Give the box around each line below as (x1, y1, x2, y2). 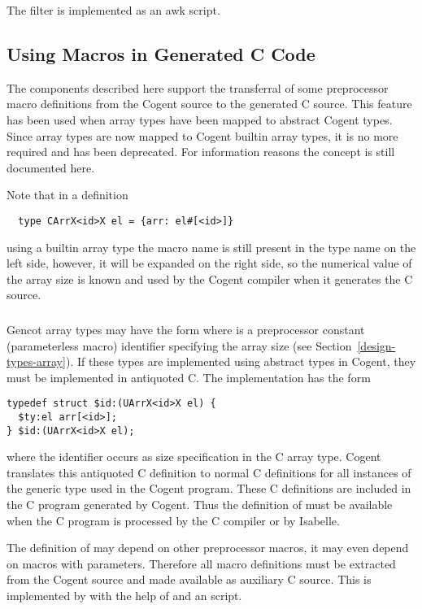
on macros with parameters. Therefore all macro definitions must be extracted (7, 555, 396, 572)
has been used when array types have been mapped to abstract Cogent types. (7, 111, 393, 128)
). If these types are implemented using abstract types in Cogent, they (65, 353, 416, 370)
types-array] (7, 353, 66, 370)
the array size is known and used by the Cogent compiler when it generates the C (7, 270, 413, 287)
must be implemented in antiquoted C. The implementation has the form (7, 368, 371, 385)
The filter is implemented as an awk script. (7, 2, 220, 18)
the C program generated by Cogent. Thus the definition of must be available (7, 496, 393, 513)
